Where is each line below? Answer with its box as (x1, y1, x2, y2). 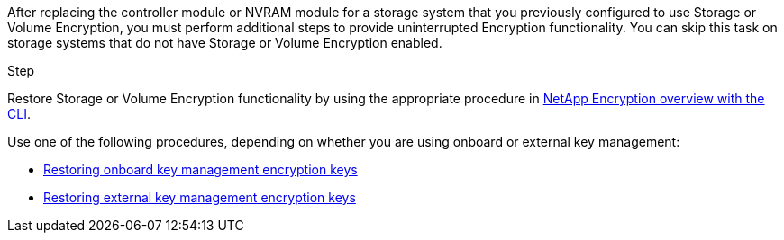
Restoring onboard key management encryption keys (43, 162, 358, 177)
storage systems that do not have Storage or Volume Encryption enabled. (7, 35, 442, 50)
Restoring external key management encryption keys (43, 190, 356, 205)
